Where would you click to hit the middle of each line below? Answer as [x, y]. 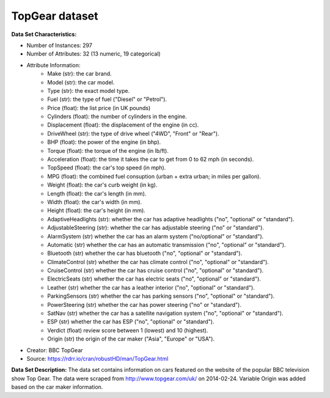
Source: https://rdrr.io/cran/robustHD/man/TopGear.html [97, 359]
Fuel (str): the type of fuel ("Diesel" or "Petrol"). [107, 99]
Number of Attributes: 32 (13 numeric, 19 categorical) [94, 54]
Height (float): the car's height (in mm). [97, 210]
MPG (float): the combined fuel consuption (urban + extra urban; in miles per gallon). [154, 176]
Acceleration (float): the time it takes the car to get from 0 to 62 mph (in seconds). [151, 160]
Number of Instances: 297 [60, 45]
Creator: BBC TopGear [55, 350]
